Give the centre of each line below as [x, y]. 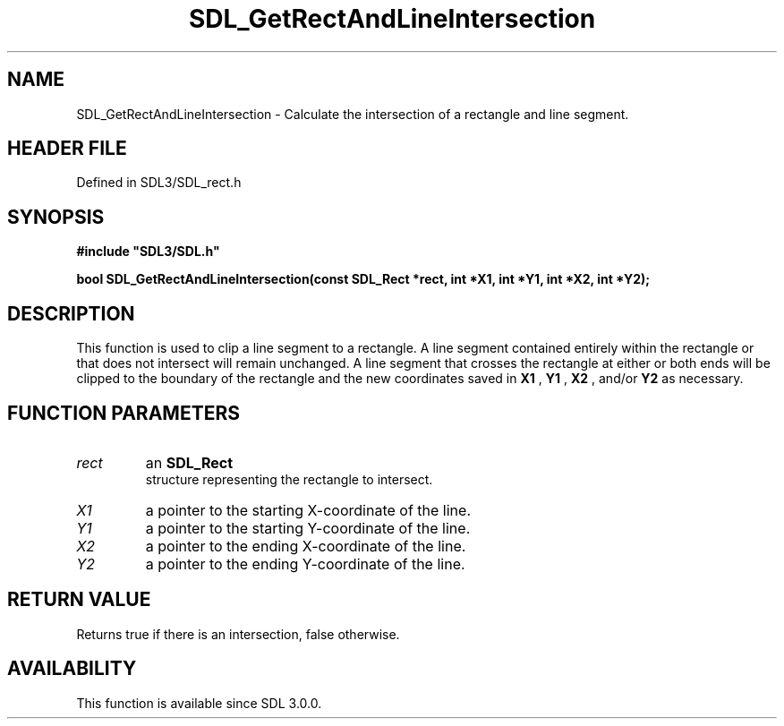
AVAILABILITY [72, 669]
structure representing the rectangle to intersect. [289, 479]
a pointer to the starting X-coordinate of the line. [308, 510]
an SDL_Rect [189, 462]
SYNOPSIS [56, 217]
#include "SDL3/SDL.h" [148, 252]
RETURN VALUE [79, 600]
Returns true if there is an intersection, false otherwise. [238, 634]
